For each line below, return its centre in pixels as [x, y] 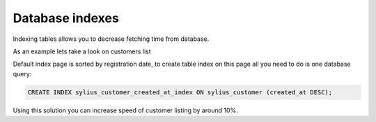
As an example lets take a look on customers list [82, 51]
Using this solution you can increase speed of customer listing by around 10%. [125, 110]
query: [22, 73]
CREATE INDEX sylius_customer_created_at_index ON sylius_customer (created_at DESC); [180, 92]
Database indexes [66, 18]
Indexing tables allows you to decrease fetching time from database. [111, 39]
